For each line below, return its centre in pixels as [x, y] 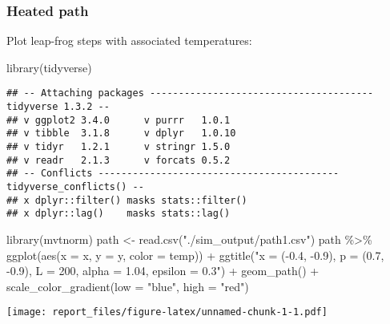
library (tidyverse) [49, 67]
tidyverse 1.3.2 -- [58, 107]
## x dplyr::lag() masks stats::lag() [119, 214]
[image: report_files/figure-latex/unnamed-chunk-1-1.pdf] [167, 312]
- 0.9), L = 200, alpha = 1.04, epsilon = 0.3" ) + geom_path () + [163, 271]
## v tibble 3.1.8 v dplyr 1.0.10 [121, 134]
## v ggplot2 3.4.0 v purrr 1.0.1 [119, 120]
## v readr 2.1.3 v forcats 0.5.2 [119, 160]
